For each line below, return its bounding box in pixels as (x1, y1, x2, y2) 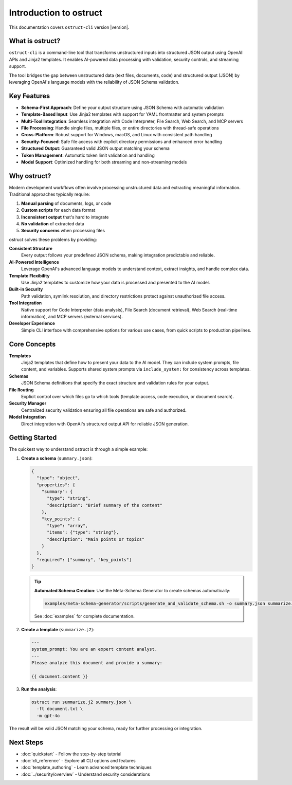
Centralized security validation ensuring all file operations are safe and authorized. (21, 407, 187, 413)
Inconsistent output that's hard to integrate (21, 214, 109, 220)
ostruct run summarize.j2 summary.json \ (31, 699, 132, 705)
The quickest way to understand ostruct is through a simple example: (9, 446, 148, 452)
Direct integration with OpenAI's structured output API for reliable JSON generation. (21, 421, 189, 427)
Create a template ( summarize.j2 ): (21, 627, 94, 633)
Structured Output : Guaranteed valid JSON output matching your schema (21, 146, 170, 151)
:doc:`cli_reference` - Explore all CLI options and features (21, 758, 136, 764)
